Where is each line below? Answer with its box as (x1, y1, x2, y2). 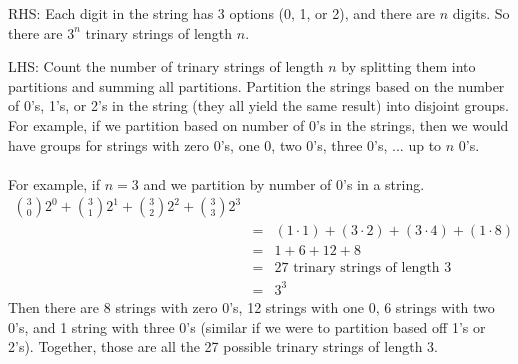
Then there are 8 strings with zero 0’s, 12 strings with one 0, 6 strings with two (8, 297, 495, 317)
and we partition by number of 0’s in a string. (143, 173, 425, 194)
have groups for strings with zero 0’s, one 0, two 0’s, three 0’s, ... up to (8, 134, 442, 155)
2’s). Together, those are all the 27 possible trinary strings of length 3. (8, 336, 438, 357)
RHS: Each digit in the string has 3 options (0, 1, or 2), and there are (8, 3, 436, 23)
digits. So (452, 3, 510, 23)
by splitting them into (341, 56, 476, 77)
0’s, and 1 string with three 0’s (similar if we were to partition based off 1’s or (8, 316, 486, 337)
